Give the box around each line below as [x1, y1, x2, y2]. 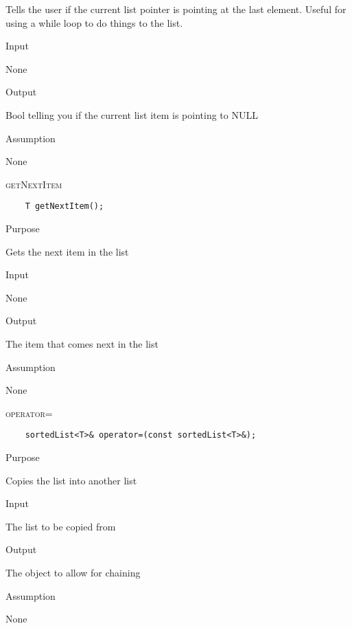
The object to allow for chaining [5, 565, 141, 579]
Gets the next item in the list [5, 244, 129, 258]
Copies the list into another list [5, 473, 137, 487]
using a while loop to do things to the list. [5, 15, 183, 30]
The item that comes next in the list [5, 336, 159, 350]
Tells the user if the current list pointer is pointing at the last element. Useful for [5, 2, 347, 16]
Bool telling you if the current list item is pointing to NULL [5, 107, 258, 122]
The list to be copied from [5, 519, 116, 533]
